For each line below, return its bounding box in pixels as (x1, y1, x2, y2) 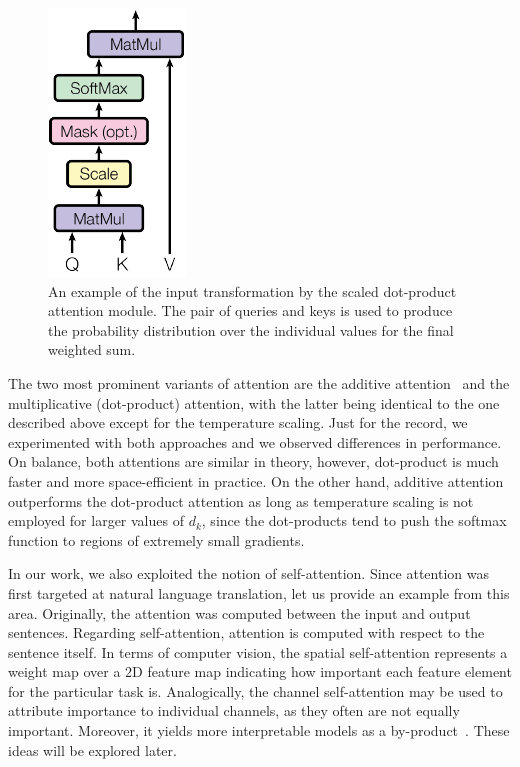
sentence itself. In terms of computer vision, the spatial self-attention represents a (8, 641, 508, 662)
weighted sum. (48, 339, 136, 360)
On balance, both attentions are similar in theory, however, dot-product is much (8, 451, 499, 472)
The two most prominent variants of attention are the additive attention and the (8, 372, 510, 393)
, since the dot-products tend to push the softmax (201, 510, 507, 531)
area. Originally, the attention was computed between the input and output (8, 602, 471, 623)
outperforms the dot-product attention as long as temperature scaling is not (8, 490, 474, 511)
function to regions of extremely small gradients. (8, 529, 305, 550)
